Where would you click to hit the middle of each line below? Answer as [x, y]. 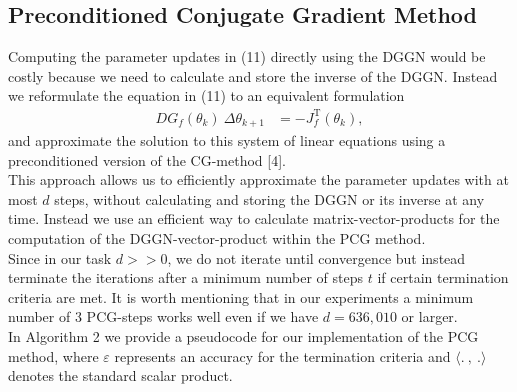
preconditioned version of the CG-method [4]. [147, 159]
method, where [53, 355]
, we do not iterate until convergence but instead [316, 257]
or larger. [429, 316]
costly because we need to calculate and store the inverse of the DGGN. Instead [253, 75]
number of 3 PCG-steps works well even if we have [163, 316]
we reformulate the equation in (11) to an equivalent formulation [206, 95]
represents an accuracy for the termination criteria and [282, 355]
